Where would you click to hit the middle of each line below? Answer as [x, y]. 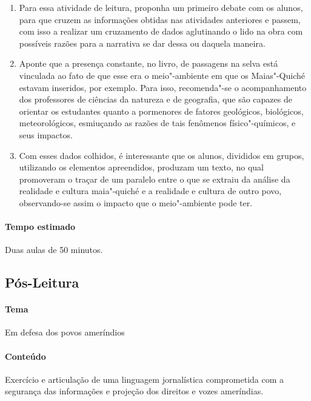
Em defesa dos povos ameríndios [65, 332]
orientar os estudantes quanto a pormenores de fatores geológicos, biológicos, [161, 111]
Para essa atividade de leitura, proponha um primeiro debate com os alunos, [161, 7]
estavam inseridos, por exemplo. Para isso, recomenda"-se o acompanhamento [163, 87]
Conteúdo [25, 356]
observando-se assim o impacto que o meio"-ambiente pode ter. [136, 202]
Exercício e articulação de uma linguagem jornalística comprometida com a [145, 379]
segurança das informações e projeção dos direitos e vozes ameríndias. [134, 391]
